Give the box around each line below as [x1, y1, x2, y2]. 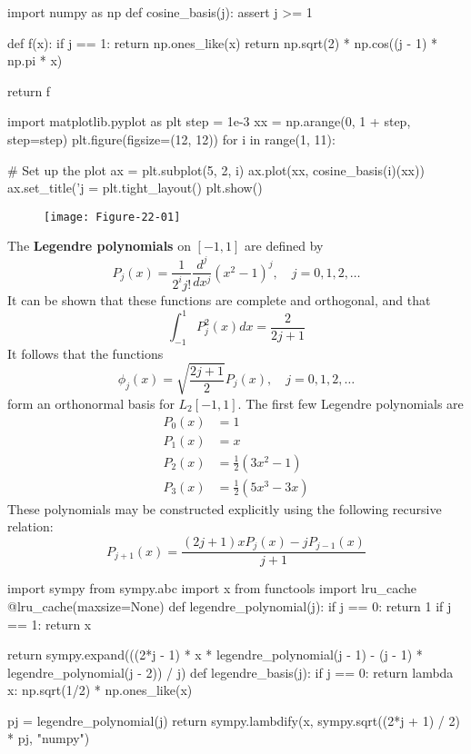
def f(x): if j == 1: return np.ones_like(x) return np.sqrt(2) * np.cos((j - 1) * [7, 33, 437, 52]
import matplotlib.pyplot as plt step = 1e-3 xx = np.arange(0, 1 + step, [7, 112, 411, 131]
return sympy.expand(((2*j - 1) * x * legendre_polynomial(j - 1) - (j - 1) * [7, 645, 423, 664]
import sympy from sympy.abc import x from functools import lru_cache [7, 579, 417, 598]
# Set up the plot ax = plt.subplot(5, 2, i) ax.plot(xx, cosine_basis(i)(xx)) [7, 160, 425, 179]
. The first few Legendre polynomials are [237, 393, 464, 412]
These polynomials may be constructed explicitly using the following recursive [7, 499, 442, 518]
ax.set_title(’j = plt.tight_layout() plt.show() [7, 178, 263, 197]
